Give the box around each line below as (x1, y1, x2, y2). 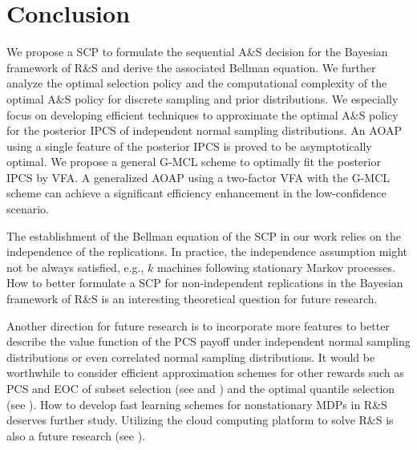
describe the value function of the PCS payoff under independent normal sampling (6, 333, 411, 350)
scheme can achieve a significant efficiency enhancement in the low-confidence (6, 184, 387, 201)
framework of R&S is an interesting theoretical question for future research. (6, 290, 378, 307)
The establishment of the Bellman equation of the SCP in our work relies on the (6, 227, 401, 244)
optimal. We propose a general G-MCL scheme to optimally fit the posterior (6, 153, 381, 170)
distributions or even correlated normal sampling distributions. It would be (6, 348, 375, 365)
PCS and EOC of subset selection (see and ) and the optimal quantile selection (6, 380, 395, 396)
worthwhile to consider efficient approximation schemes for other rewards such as (6, 364, 404, 381)
